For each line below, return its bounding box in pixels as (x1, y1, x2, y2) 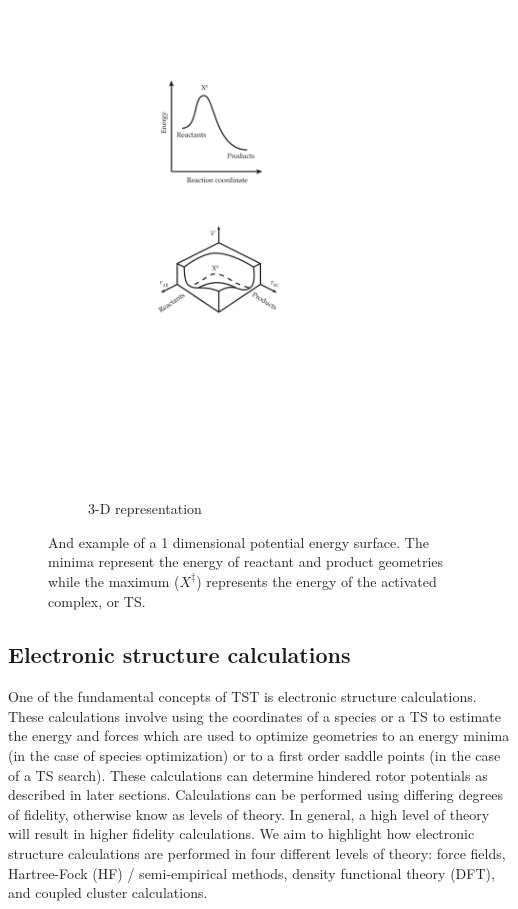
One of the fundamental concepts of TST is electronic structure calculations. (8, 686, 477, 707)
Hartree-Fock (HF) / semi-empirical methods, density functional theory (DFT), (8, 862, 495, 883)
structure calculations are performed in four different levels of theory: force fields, (8, 843, 506, 864)
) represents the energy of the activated (196, 570, 437, 591)
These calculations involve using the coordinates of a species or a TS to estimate (8, 705, 501, 726)
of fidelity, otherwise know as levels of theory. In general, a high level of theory (8, 803, 490, 824)
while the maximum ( (48, 570, 180, 591)
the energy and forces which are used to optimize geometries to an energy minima (8, 725, 510, 746)
